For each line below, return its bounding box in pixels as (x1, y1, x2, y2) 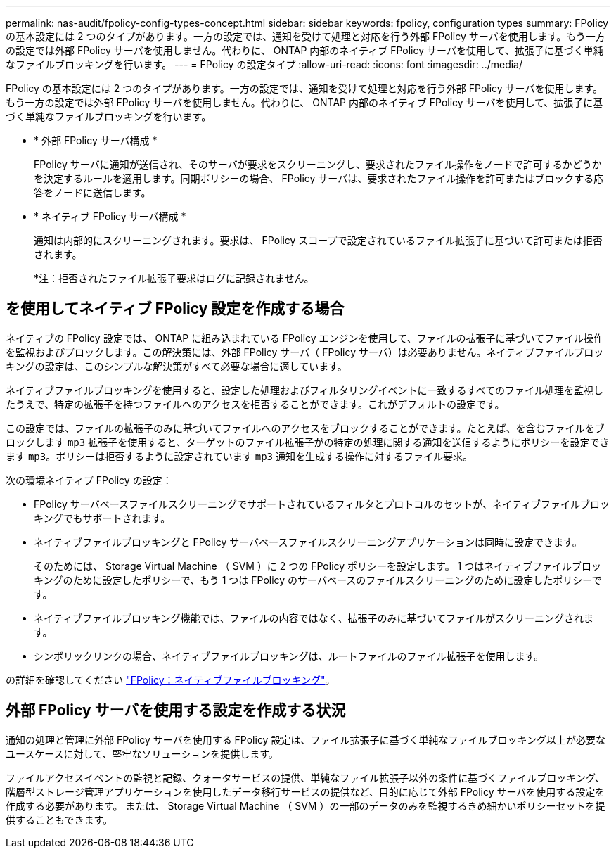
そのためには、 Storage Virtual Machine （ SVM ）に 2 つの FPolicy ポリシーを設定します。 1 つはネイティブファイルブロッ (34, 559, 602, 572)
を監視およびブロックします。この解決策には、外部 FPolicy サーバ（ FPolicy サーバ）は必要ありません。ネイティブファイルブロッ (6, 345, 604, 358)
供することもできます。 (6, 813, 113, 826)
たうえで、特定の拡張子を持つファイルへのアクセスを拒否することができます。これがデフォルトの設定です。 (6, 397, 505, 410)
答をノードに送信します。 (34, 186, 151, 198)
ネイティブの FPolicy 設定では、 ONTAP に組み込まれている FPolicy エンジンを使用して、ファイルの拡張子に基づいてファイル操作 (6, 331, 604, 344)
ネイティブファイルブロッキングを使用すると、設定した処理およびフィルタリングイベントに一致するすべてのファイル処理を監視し (6, 383, 604, 396)
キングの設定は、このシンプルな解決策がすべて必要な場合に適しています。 (6, 359, 347, 372)
